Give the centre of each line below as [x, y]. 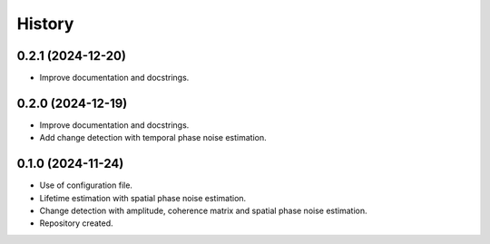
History [45, 24]
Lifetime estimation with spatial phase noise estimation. [143, 198]
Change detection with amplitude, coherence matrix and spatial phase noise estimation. [203, 211]
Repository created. [76, 223]
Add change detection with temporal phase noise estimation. [153, 138]
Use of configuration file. [86, 185]
